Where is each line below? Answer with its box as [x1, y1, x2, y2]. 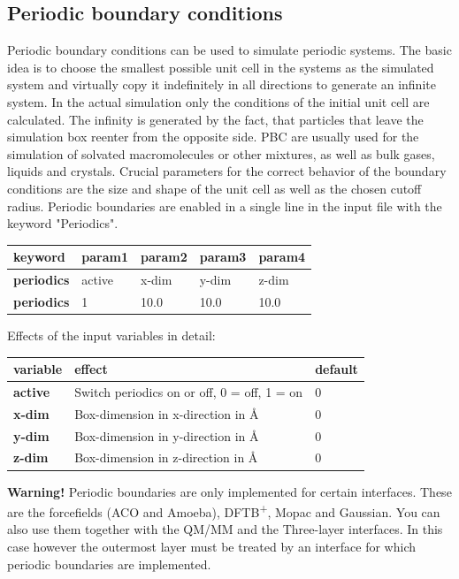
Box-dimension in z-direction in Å [74, 448, 258, 467]
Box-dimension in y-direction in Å [74, 426, 259, 445]
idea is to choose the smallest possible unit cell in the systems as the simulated [7, 57, 434, 76]
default [315, 360, 358, 378]
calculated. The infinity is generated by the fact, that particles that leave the [7, 110, 424, 128]
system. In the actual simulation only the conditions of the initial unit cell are [7, 92, 430, 110]
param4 [258, 248, 306, 266]
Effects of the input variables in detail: [7, 326, 216, 345]
